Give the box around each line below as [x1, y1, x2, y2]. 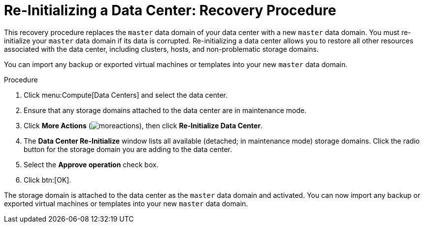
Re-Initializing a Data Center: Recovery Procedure [4, 2, 336, 19]
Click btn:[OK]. [24, 175, 71, 184]
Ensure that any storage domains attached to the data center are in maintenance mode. [24, 106, 307, 114]
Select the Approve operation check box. [24, 160, 159, 169]
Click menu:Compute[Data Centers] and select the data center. [24, 90, 228, 99]
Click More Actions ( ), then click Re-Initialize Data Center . [24, 121, 263, 130]
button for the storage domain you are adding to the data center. [24, 145, 232, 153]
